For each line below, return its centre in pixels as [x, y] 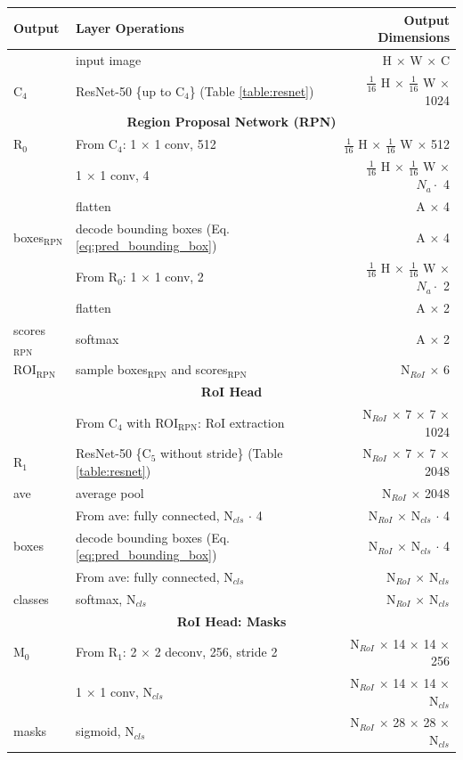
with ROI [153, 422]
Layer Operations [130, 28]
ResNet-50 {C [114, 453]
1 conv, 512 [185, 144]
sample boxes [112, 369]
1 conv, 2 [179, 277]
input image [109, 59]
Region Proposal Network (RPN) [231, 122]
